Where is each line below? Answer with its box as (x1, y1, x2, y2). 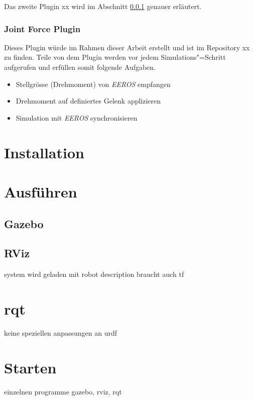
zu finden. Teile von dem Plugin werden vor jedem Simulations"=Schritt (4, 52, 226, 62)
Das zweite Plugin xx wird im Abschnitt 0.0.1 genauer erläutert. (4, 1, 202, 11)
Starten (4, 357, 57, 377)
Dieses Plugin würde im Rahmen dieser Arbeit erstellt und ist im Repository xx (4, 42, 250, 52)
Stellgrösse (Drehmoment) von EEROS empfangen (16, 78, 171, 89)
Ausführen (4, 181, 77, 202)
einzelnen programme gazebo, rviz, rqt (4, 386, 122, 396)
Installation (4, 142, 84, 162)
